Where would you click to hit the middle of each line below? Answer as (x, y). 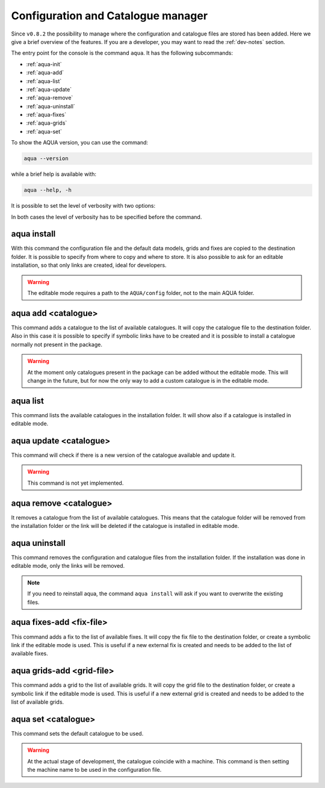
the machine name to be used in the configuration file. (94, 770)
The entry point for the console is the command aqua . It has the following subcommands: (122, 53)
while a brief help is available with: (54, 174)
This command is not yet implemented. (76, 483)
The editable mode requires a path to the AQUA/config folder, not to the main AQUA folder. (141, 293)
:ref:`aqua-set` (44, 131)
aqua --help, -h (48, 190)
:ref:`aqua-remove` (50, 98)
